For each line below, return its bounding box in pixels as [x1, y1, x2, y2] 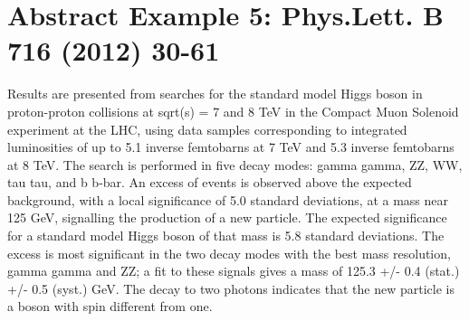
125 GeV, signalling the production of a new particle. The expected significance [7, 208, 447, 227]
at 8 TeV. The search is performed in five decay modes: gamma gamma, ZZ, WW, [7, 155, 463, 174]
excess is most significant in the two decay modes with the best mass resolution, [7, 243, 451, 262]
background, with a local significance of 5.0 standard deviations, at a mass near [7, 190, 449, 209]
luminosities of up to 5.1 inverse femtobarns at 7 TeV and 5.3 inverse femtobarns [7, 137, 455, 156]
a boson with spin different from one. [7, 297, 213, 316]
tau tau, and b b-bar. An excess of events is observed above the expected [7, 173, 412, 192]
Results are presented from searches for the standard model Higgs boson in [7, 84, 423, 103]
